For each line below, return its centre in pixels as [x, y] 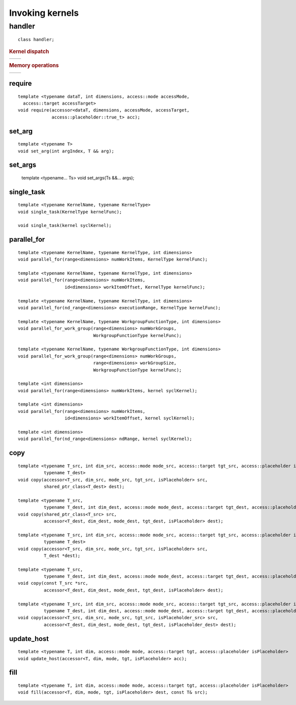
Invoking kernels [44, 13]
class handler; [36, 40]
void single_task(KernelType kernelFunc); [70, 212]
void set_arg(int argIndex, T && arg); [66, 151]
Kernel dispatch [29, 51]
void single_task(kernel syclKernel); [65, 225]
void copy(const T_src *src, [53, 583]
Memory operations [34, 66]
